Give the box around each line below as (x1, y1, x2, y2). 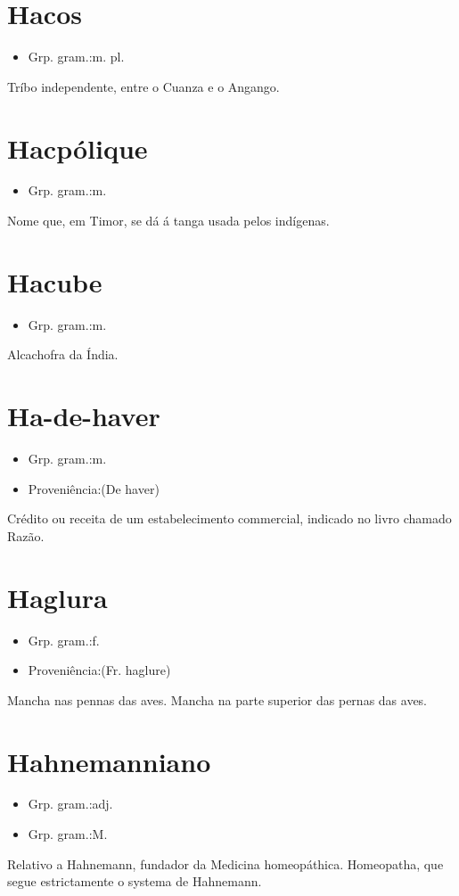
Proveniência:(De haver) (28, 479, 160, 497)
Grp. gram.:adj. (28, 794, 113, 813)
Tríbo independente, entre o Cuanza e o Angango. (7, 77, 280, 95)
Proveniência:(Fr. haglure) (28, 661, 171, 679)
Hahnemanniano (7, 743, 211, 779)
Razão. (7, 526, 45, 545)
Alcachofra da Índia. (7, 345, 119, 364)
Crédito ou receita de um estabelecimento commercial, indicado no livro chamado (7, 509, 452, 528)
